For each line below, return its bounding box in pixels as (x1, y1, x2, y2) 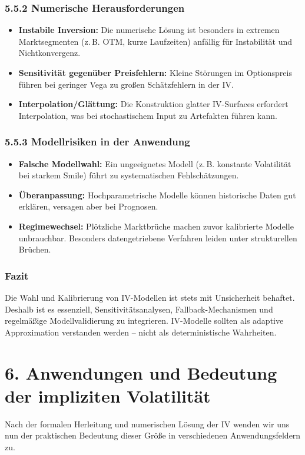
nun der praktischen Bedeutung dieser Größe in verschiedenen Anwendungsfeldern (5, 429, 301, 441)
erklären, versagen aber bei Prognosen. (18, 200, 158, 212)
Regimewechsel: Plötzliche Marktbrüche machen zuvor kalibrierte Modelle (18, 220, 294, 232)
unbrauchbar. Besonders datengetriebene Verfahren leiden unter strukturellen (18, 231, 297, 244)
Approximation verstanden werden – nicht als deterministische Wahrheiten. (5, 326, 277, 338)
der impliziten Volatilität (5, 383, 211, 407)
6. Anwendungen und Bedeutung (5, 360, 277, 384)
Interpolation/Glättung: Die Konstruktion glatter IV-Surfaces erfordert (18, 98, 289, 110)
